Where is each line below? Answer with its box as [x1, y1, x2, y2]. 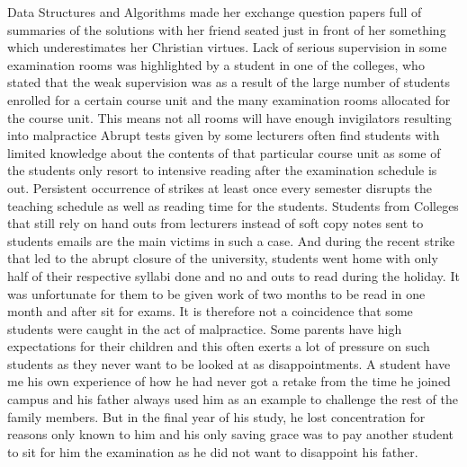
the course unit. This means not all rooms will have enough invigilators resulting [7, 108, 452, 127]
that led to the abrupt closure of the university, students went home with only [7, 249, 438, 268]
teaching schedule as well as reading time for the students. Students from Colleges [7, 196, 459, 215]
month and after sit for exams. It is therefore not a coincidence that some [7, 302, 413, 321]
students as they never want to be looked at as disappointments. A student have [7, 354, 451, 373]
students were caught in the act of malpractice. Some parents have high [7, 319, 402, 338]
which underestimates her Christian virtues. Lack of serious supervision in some [7, 38, 447, 57]
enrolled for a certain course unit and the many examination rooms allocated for [7, 90, 451, 109]
